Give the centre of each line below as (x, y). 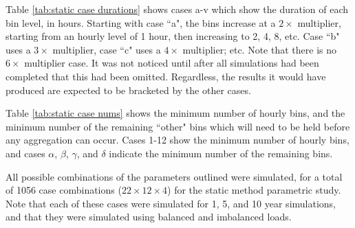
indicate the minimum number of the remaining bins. (221, 153)
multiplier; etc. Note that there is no (259, 49)
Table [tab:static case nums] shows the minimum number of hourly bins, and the (175, 113)
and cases (25, 153)
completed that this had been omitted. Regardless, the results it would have (166, 76)
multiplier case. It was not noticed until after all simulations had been (172, 63)
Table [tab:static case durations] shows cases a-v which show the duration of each (177, 9)
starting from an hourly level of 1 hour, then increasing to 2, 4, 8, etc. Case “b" (173, 36)
